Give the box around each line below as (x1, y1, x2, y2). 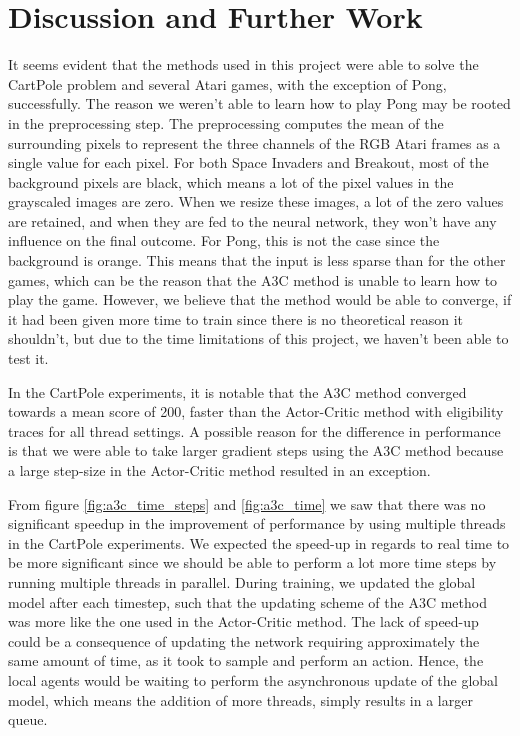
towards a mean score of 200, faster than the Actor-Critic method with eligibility (8, 401, 504, 422)
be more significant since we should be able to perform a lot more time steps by (8, 552, 497, 573)
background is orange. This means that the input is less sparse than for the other (8, 250, 506, 271)
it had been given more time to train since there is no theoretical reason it (8, 308, 463, 329)
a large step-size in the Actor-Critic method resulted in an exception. (8, 460, 431, 480)
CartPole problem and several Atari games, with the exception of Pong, (8, 73, 447, 94)
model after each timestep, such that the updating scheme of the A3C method (8, 591, 487, 612)
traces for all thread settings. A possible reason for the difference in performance (8, 420, 501, 441)
